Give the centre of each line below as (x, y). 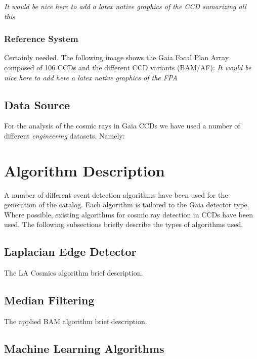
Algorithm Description (84, 170)
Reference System (41, 39)
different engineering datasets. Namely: (65, 135)
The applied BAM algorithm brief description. (76, 321)
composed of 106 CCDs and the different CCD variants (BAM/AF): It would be (128, 67)
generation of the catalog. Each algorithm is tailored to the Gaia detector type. (127, 205)
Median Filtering (49, 300)
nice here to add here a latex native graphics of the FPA (91, 77)
